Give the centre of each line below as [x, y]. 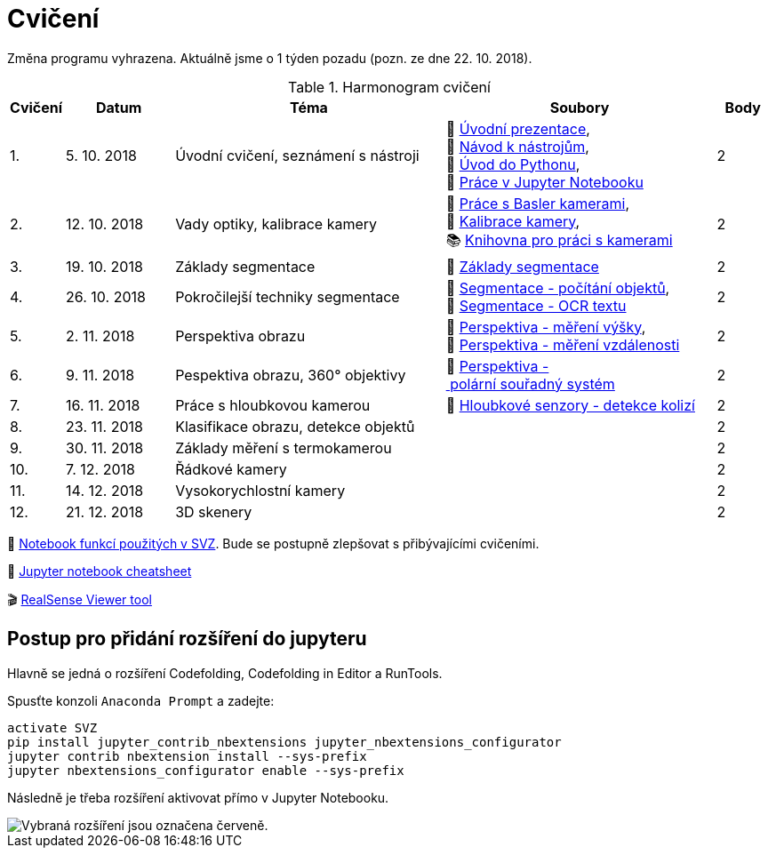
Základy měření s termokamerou [284, 447]
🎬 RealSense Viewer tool [80, 599]
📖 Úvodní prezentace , [518, 128]
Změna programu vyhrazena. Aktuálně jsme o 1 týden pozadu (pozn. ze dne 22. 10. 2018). [270, 58]
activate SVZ [52, 727]
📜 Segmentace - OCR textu [536, 305]
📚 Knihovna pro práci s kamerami [559, 240]
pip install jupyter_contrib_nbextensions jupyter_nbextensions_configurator [284, 742]
